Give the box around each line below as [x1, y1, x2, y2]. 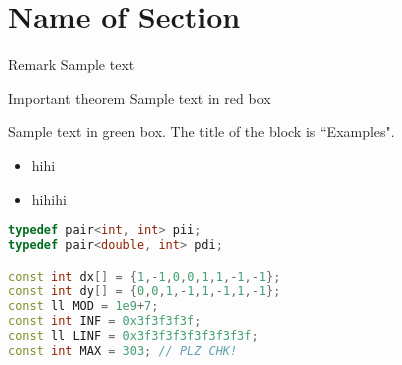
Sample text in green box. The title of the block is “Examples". [8, 121, 395, 142]
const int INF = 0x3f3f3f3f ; [8, 314, 202, 329]
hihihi [31, 188, 67, 209]
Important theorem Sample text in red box [8, 87, 271, 108]
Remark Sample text [8, 54, 135, 75]
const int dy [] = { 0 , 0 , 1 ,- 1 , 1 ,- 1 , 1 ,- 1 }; [8, 284, 281, 299]
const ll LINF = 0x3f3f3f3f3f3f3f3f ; [8, 329, 259, 343]
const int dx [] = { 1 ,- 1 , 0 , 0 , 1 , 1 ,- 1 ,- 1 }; [8, 269, 281, 284]
